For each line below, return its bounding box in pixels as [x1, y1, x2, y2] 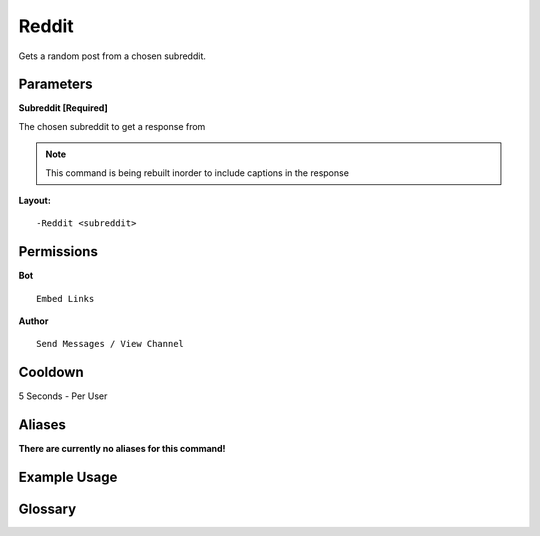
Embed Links [36, 293, 95, 304]
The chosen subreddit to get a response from [18, 120, 206, 132]
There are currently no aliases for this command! [18, 443, 226, 455]
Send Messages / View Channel [36, 338, 185, 350]
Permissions [18, 243, 99, 260]
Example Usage [18, 469, 118, 486]
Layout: [18, 195, 52, 207]
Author [18, 315, 49, 327]
